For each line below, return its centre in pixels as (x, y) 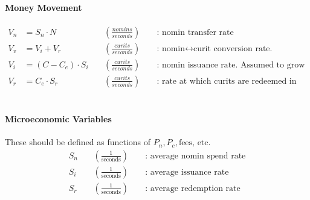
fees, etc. (195, 143)
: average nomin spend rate (195, 156)
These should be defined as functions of (78, 142)
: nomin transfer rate (195, 32)
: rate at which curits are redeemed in (227, 81)
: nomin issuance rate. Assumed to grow (231, 65)
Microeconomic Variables (58, 119)
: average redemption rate (193, 188)
